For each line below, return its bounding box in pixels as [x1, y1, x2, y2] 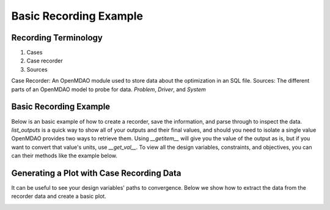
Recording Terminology [11, 32, 103, 43]
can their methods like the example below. [11, 152, 118, 159]
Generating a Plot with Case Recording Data [11, 168, 182, 178]
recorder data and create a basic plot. [11, 193, 106, 200]
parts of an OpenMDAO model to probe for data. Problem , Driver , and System [11, 86, 206, 93]
